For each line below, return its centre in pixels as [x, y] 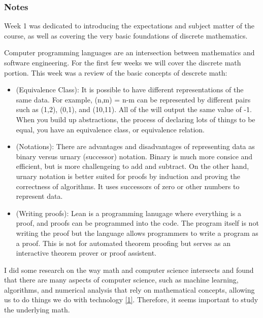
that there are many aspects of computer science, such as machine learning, [121, 280]
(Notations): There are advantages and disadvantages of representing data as [135, 146]
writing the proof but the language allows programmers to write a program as [137, 233]
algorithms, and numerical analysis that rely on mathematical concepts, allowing [129, 289]
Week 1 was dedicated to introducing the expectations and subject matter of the [129, 26]
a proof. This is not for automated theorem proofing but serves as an [123, 243]
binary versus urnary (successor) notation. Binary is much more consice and [134, 156]
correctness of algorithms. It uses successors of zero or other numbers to [128, 186]
